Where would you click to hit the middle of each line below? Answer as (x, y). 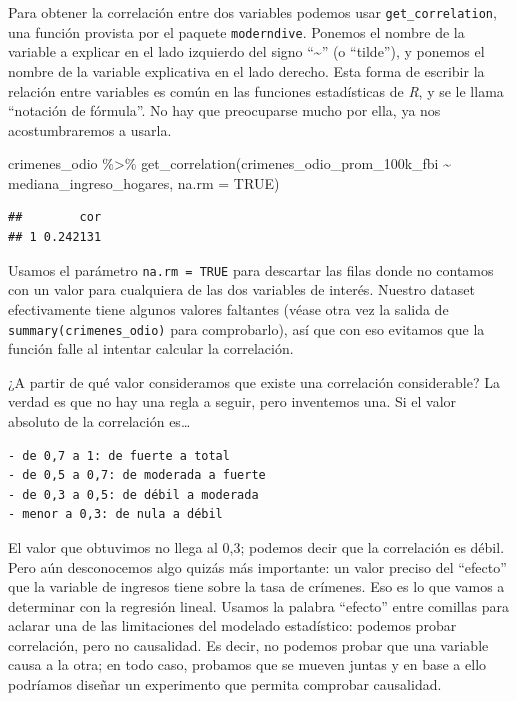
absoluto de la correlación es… (99, 420)
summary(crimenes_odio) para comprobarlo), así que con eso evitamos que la (246, 328)
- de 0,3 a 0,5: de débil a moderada (133, 494)
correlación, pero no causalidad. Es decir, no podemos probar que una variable (248, 644)
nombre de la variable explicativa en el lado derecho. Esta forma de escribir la (246, 70)
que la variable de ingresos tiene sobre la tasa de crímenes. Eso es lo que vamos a (256, 586)
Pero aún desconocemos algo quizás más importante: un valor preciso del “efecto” (257, 566)
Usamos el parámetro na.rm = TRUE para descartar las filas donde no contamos (251, 269)
